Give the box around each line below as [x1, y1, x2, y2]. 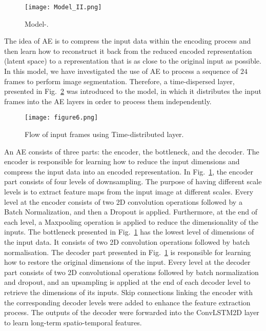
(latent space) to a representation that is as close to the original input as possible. [4, 55, 261, 66]
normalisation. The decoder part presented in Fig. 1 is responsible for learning [4, 246, 251, 257]
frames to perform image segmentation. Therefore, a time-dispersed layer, [4, 75, 235, 86]
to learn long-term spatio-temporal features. [4, 317, 142, 327]
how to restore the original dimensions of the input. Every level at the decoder [4, 257, 251, 267]
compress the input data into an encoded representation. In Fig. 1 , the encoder [4, 166, 253, 177]
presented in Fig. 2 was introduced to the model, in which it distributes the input [4, 86, 261, 96]
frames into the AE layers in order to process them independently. [4, 95, 212, 106]
